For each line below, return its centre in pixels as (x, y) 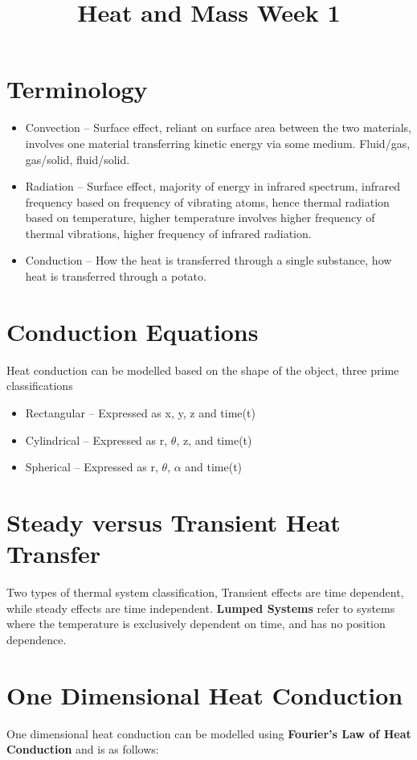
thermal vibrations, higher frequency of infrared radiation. (168, 233)
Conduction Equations (133, 331)
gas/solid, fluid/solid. (78, 159)
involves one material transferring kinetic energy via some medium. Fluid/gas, (218, 143)
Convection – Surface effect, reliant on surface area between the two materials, (218, 127)
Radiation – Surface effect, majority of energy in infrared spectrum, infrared (213, 186)
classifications (40, 386)
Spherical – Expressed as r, (92, 467)
